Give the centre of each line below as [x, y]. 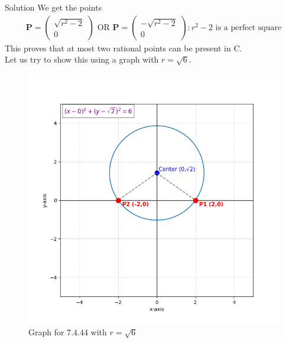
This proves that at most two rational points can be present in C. [123, 48]
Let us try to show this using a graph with [82, 59]
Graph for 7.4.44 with [68, 332]
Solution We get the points [53, 7]
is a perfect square [248, 27]
